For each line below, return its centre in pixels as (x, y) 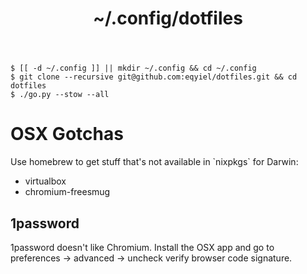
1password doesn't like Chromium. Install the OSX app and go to (142, 247)
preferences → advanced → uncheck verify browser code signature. (151, 258)
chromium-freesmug (67, 192)
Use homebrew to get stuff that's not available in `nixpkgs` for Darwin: (154, 162)
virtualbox (45, 181)
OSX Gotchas (67, 134)
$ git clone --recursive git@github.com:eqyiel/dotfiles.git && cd (154, 77)
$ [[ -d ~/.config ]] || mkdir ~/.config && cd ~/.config (133, 68)
